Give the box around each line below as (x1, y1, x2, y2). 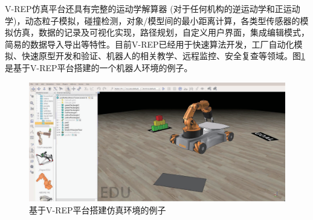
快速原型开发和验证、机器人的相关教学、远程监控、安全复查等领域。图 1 (21, 49, 305, 62)
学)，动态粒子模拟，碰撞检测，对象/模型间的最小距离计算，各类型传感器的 (5, 14, 300, 27)
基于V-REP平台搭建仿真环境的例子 (29, 204, 166, 216)
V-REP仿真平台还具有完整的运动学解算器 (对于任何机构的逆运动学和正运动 (5, 2, 300, 14)
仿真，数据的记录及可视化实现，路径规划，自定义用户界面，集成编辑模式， (13, 26, 309, 39)
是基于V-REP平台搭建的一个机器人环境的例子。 (5, 61, 193, 74)
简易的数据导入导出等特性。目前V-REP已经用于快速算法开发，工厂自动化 (5, 37, 294, 50)
